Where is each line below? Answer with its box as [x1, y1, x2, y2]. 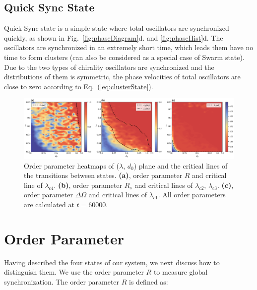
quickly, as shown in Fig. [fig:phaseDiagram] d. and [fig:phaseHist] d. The [4, 32, 223, 43]
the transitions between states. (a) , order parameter [24, 170, 183, 180]
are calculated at [24, 199, 74, 210]
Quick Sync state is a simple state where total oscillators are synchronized [4, 23, 229, 33]
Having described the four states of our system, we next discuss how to [4, 257, 220, 267]
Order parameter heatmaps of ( [24, 160, 119, 171]
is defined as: [129, 276, 168, 287]
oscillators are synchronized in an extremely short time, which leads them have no [4, 42, 254, 53]
